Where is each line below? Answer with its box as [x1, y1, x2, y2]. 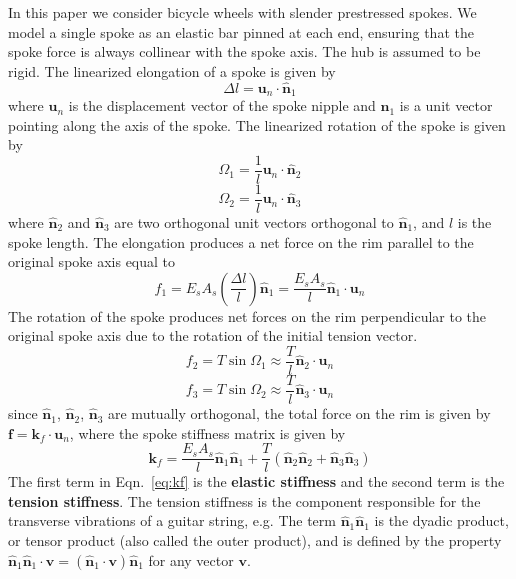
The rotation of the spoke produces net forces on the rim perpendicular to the [8, 305, 487, 326]
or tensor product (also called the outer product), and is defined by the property [8, 530, 502, 551]
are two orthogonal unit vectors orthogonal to [114, 211, 394, 232]
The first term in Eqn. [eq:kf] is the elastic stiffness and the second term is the [8, 471, 505, 492]
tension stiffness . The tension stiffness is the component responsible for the [8, 490, 481, 511]
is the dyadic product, [374, 510, 509, 531]
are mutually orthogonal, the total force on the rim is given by [108, 403, 491, 424]
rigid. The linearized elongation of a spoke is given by [8, 60, 336, 81]
